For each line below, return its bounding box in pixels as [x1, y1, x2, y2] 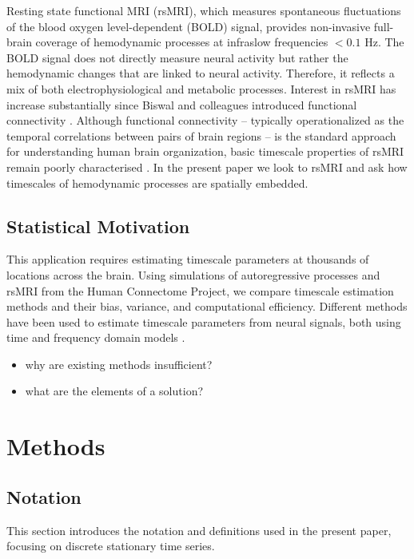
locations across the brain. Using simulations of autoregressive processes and [6, 266, 380, 283]
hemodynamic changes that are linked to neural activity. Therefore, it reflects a [6, 65, 395, 81]
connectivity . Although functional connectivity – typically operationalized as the [6, 112, 404, 129]
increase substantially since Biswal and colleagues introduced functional [6, 96, 357, 113]
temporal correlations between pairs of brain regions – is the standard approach [6, 127, 396, 144]
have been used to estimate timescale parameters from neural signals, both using [6, 313, 401, 330]
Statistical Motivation [6, 213, 190, 238]
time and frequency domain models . [6, 329, 185, 346]
